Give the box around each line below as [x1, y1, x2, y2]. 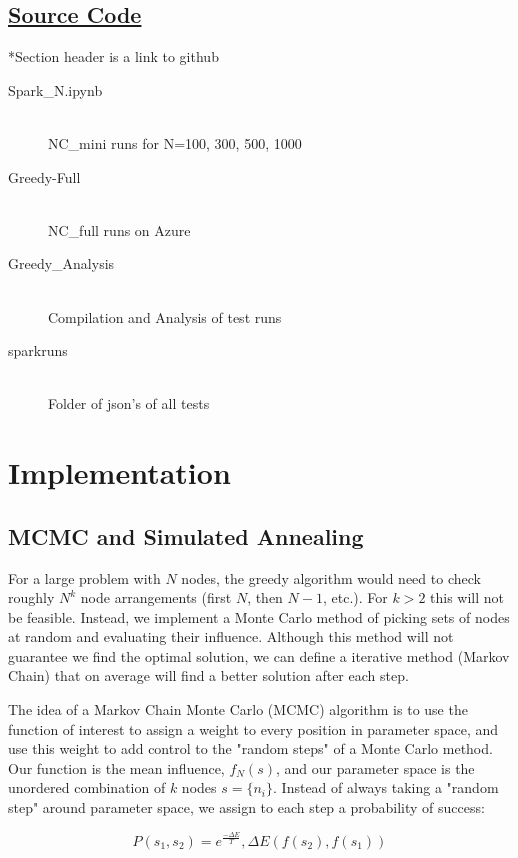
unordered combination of [8, 777, 166, 798]
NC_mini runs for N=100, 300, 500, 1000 [48, 132, 302, 153]
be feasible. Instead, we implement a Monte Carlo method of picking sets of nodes [8, 606, 510, 627]
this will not [430, 587, 505, 608]
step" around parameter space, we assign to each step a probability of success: [8, 797, 485, 818]
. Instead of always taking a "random [273, 777, 499, 798]
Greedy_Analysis [8, 253, 115, 274]
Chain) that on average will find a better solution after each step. [8, 665, 409, 686]
